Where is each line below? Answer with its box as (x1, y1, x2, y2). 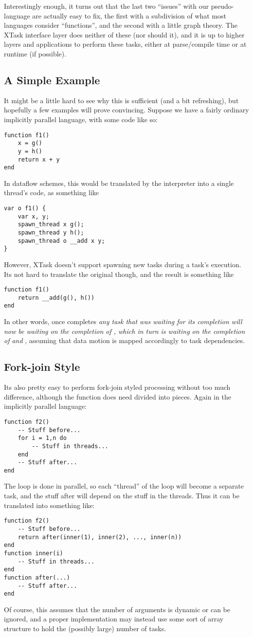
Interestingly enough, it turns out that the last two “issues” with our (4, 1, 209, 11)
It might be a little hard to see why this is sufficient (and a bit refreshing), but (4, 95, 239, 105)
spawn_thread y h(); (18, 229, 84, 236)
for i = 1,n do (18, 435, 67, 442)
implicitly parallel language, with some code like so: (4, 114, 158, 124)
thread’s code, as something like (4, 187, 99, 198)
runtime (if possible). (4, 48, 67, 58)
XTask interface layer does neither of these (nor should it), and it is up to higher (4, 29, 245, 39)
